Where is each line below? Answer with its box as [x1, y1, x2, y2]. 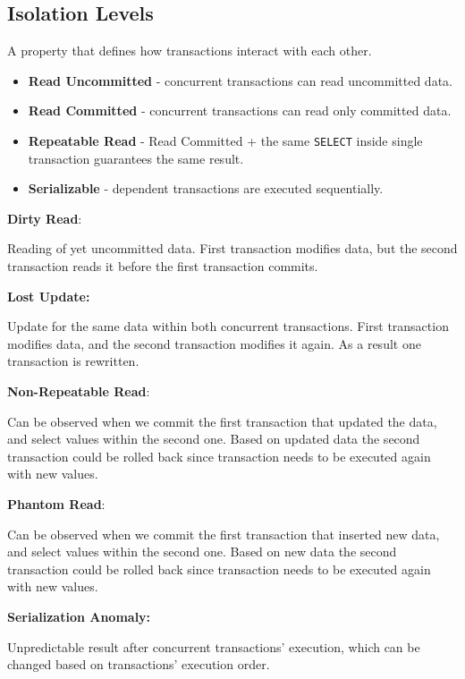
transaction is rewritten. [7, 352, 139, 370]
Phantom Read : [7, 494, 106, 513]
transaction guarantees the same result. [28, 149, 244, 167]
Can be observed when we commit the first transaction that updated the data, [7, 412, 437, 430]
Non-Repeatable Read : [7, 381, 150, 400]
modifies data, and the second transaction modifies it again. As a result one [7, 334, 421, 352]
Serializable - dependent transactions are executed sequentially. [28, 179, 384, 198]
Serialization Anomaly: [7, 607, 151, 625]
